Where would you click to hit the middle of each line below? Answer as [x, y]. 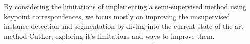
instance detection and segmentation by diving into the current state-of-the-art [124, 26]
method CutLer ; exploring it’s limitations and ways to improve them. [109, 35]
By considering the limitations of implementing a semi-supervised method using [125, 6]
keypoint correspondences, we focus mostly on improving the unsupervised [117, 16]
